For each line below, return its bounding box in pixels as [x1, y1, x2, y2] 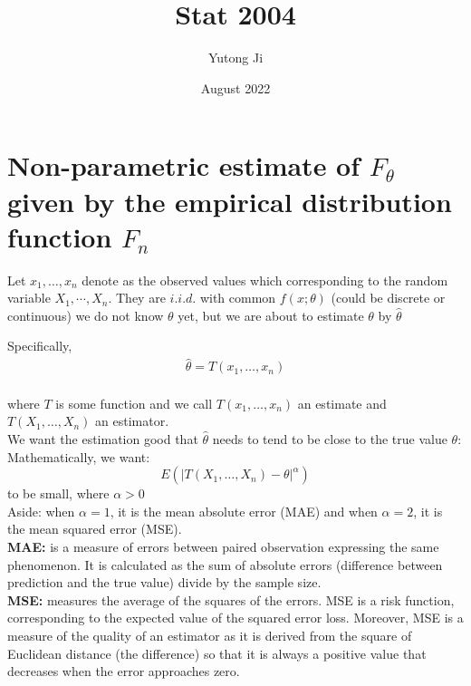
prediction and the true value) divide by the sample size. [7, 573, 322, 592]
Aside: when [7, 501, 75, 520]
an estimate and [297, 393, 387, 412]
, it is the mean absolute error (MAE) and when [110, 501, 378, 520]
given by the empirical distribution [7, 182, 452, 219]
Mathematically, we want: [7, 447, 150, 466]
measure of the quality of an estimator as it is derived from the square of [7, 625, 412, 644]
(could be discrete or [331, 288, 446, 307]
